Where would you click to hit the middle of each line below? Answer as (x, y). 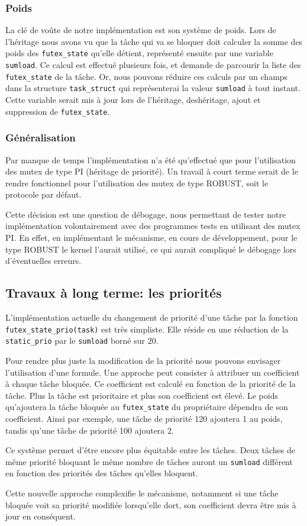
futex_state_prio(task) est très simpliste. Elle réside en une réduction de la (147, 329)
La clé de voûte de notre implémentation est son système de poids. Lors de (141, 30)
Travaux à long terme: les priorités (114, 293)
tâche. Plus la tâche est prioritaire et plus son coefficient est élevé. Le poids (142, 395)
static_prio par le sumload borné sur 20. (82, 341)
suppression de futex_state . (58, 111)
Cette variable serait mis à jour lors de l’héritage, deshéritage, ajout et (133, 100)
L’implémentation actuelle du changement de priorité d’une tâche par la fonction (152, 317)
